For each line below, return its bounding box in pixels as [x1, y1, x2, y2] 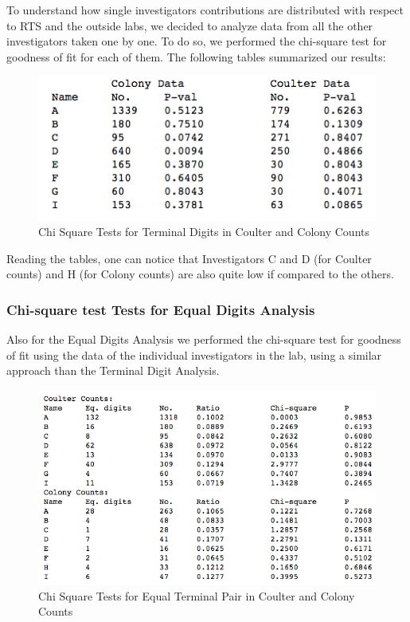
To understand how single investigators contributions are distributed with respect [6, 2, 404, 18]
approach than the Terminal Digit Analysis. [6, 362, 220, 379]
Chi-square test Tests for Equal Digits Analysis [6, 299, 315, 319]
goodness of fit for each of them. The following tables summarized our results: [6, 48, 386, 65]
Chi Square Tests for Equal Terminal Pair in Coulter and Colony [38, 587, 355, 604]
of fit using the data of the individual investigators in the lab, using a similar [6, 346, 382, 363]
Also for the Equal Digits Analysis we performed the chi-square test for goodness [6, 331, 401, 348]
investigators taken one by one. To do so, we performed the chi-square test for [6, 33, 387, 49]
